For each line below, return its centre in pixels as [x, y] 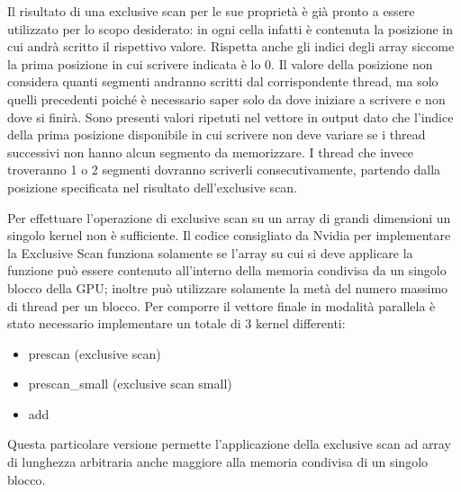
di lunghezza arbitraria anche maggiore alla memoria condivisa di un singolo [218, 462]
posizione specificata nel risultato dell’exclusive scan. [153, 187]
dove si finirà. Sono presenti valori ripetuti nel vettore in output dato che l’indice [230, 116]
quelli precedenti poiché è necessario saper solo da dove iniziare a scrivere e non [226, 98]
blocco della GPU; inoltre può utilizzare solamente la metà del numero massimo [228, 287]
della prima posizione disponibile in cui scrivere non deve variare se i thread [217, 134]
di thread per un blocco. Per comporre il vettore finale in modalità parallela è [221, 305]
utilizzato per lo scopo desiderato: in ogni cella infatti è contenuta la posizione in [230, 28]
